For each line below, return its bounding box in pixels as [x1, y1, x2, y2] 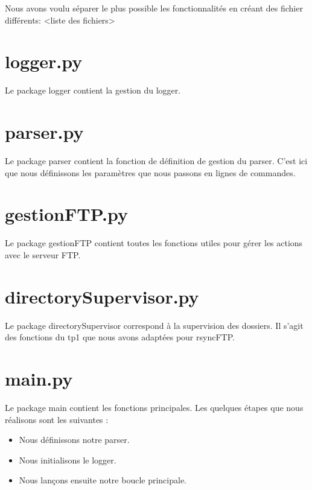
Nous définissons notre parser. [19, 433, 130, 446]
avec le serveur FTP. [5, 248, 81, 261]
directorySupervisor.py [5, 284, 199, 308]
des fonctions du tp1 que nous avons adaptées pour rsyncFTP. [5, 331, 235, 343]
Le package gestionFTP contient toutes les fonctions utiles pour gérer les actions [5, 237, 303, 249]
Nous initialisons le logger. [19, 453, 116, 466]
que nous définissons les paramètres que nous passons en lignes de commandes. [5, 166, 296, 179]
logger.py [5, 49, 83, 74]
